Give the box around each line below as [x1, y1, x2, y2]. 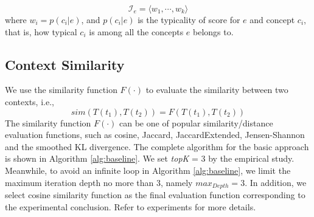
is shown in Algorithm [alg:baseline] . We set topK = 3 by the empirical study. [5, 152, 295, 165]
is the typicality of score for [138, 13, 240, 26]
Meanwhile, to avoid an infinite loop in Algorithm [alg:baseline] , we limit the [5, 164, 291, 176]
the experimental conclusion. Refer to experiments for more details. [5, 200, 256, 213]
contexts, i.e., [5, 95, 54, 108]
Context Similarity [5, 55, 125, 74]
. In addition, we [245, 176, 307, 188]
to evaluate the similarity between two [145, 83, 288, 96]
